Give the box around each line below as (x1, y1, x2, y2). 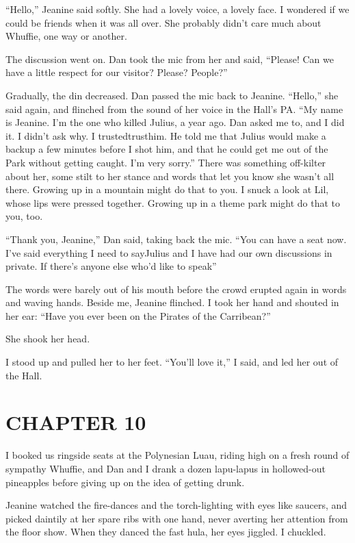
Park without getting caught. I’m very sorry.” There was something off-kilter (5, 155, 326, 169)
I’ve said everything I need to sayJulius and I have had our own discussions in (5, 245, 332, 260)
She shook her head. (5, 331, 90, 346)
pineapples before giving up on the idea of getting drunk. (5, 475, 245, 489)
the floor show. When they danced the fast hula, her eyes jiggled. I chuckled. (5, 525, 326, 539)
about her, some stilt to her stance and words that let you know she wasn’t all (5, 168, 334, 183)
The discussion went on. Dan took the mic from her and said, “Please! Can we (5, 51, 334, 66)
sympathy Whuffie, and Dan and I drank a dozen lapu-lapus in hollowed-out (5, 461, 326, 475)
